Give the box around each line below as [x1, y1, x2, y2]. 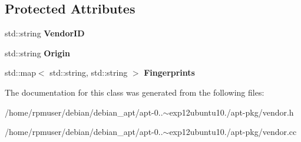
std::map [5, 66, 36, 79]
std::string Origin [5, 46, 70, 59]
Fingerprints [144, 66, 195, 79]
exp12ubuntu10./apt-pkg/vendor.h [169, 106, 294, 118]
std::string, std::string [49, 66, 128, 79]
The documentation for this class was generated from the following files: [5, 86, 264, 98]
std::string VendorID [5, 27, 85, 39]
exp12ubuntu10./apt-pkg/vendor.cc [169, 126, 297, 138]
